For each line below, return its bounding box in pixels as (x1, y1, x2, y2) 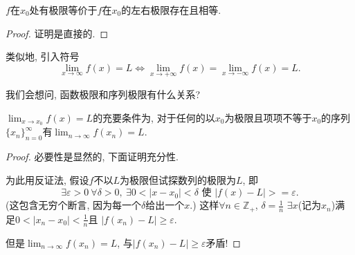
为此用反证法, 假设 (6, 172, 89, 187)
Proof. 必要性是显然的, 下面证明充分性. (6, 149, 179, 164)
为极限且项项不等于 (224, 110, 312, 124)
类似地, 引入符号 (6, 49, 80, 64)
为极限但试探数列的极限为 (119, 172, 236, 187)
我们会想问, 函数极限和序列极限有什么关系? (6, 87, 201, 101)
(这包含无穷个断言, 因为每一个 (6, 198, 141, 212)
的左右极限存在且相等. (121, 3, 221, 17)
